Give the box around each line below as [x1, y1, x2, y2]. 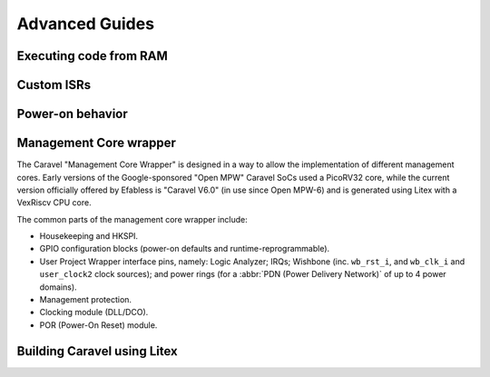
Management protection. [39, 294, 132, 305]
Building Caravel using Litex [16, 343, 178, 359]
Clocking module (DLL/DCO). [39, 307, 149, 318]
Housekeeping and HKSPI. [39, 231, 139, 242]
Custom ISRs [16, 77, 92, 93]
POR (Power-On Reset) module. [39, 319, 158, 331]
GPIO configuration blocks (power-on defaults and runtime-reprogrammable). [39, 243, 330, 254]
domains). [39, 282, 77, 293]
